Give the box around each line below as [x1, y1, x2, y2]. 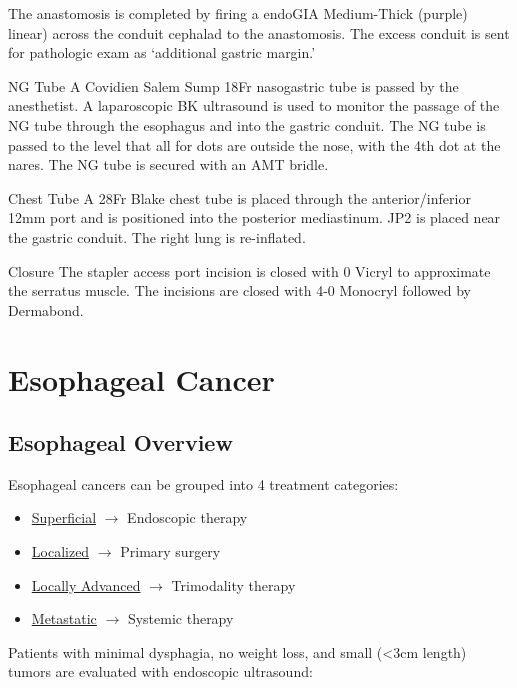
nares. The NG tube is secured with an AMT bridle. [8, 154, 329, 175]
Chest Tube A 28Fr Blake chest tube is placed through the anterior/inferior [8, 187, 471, 208]
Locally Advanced [31, 574, 141, 595]
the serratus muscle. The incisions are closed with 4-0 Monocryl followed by [8, 280, 471, 301]
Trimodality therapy [171, 574, 296, 595]
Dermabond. [8, 299, 84, 320]
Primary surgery [120, 541, 221, 562]
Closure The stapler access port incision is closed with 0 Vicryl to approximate [8, 260, 491, 281]
